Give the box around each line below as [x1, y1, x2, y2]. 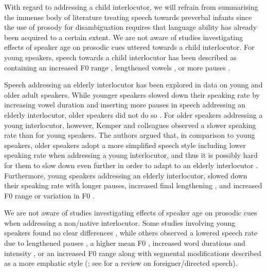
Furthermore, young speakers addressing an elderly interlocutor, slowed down [4, 170, 247, 180]
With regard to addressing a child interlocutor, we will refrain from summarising [4, 2, 258, 12]
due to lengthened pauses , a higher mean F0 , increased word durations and [4, 238, 245, 248]
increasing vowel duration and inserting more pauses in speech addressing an [4, 99, 245, 110]
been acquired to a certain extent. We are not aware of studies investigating [4, 31, 243, 42]
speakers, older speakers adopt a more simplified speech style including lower [4, 139, 246, 150]
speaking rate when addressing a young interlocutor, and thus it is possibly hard [4, 150, 258, 160]
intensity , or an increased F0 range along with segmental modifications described [4, 247, 261, 258]
